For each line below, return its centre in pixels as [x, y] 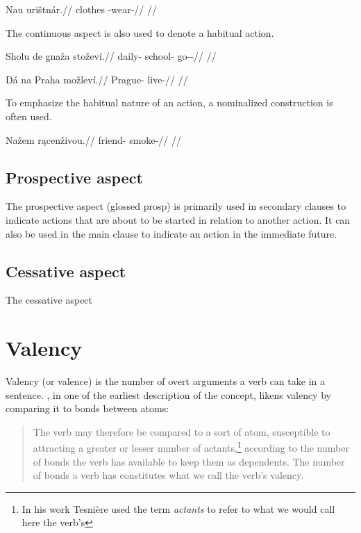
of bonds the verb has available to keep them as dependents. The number [189, 461]
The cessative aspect [49, 300]
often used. [29, 116]
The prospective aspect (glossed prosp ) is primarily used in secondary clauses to [176, 206]
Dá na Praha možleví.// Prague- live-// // [97, 79]
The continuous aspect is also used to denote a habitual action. [140, 32]
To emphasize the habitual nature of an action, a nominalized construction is [169, 102]
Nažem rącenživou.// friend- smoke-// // [93, 139]
